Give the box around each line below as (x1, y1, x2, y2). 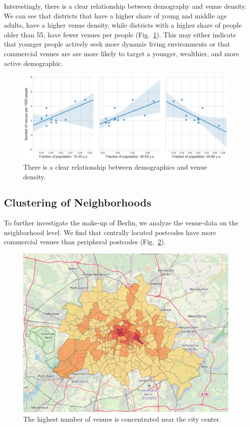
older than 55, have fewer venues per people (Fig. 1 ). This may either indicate (4, 29, 236, 39)
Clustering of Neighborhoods (4, 195, 151, 210)
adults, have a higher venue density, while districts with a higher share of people (4, 20, 242, 30)
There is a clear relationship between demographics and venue (23, 161, 207, 172)
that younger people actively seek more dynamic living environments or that (4, 39, 230, 49)
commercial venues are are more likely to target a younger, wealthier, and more (4, 48, 239, 58)
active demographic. (4, 58, 63, 68)
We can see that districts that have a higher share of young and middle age (4, 10, 227, 20)
